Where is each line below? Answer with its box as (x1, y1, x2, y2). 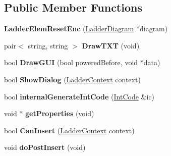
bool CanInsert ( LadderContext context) (4, 125, 135, 135)
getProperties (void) (25, 108, 94, 119)
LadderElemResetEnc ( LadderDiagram (4, 23, 134, 34)
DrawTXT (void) (82, 40, 140, 50)
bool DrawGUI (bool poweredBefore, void (4, 57, 138, 68)
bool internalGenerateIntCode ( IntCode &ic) (4, 91, 154, 101)
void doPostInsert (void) (4, 142, 86, 152)
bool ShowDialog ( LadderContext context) (4, 74, 141, 84)
